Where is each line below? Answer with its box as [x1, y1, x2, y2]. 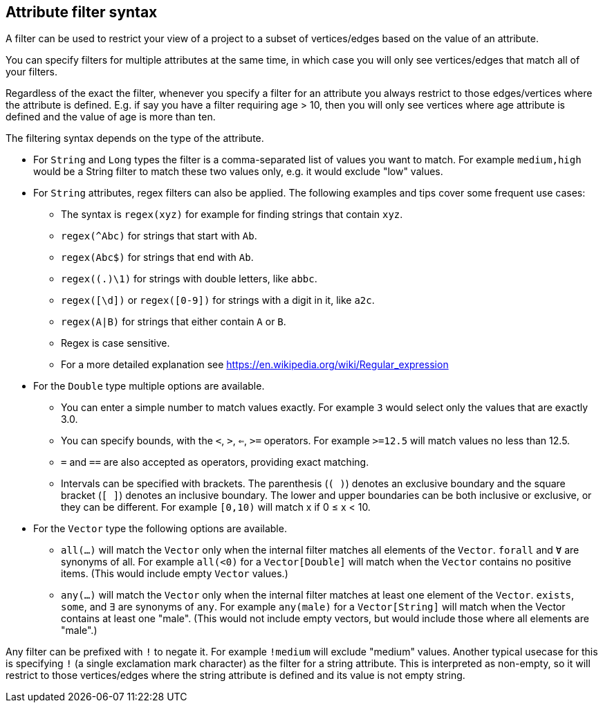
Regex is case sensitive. [61, 337, 170, 350]
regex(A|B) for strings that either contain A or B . [61, 316, 286, 328]
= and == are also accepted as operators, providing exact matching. [61, 456, 369, 469]
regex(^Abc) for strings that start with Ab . [61, 230, 257, 242]
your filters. [6, 66, 57, 78]
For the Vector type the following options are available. [33, 523, 287, 535]
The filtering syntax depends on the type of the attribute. [6, 132, 264, 145]
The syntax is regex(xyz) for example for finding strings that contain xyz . [61, 208, 403, 221]
